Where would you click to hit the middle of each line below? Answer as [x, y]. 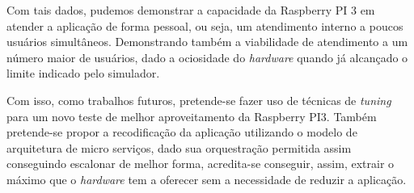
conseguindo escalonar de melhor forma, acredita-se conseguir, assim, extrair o [201, 164]
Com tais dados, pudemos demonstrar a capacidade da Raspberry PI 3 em [191, 10]
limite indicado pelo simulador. [83, 73]
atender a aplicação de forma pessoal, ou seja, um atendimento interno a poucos [205, 25]
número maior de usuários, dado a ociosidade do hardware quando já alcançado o [207, 57]
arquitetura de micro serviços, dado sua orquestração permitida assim [179, 147]
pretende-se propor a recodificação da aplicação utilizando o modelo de [182, 132]
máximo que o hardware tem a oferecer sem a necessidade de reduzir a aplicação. [207, 179]
